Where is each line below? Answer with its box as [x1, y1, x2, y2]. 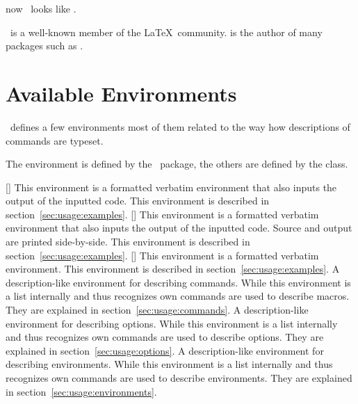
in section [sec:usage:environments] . [6, 384, 157, 398]
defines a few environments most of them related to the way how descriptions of [10, 119, 350, 134]
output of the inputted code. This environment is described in [6, 193, 270, 208]
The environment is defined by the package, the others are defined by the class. [6, 156, 348, 171]
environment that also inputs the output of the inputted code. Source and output [6, 220, 352, 235]
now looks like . [6, 1, 76, 15]
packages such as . [6, 38, 83, 53]
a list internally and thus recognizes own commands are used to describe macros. [6, 289, 350, 303]
